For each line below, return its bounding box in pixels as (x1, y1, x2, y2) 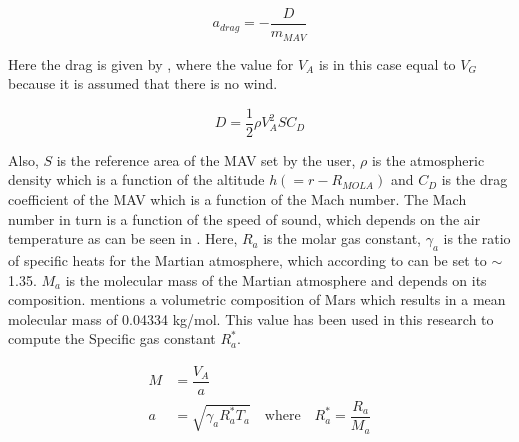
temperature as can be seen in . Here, (8, 228, 238, 249)
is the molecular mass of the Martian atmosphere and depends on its (65, 269, 487, 290)
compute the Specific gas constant (8, 328, 216, 349)
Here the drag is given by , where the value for (8, 53, 294, 74)
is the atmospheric (371, 149, 485, 170)
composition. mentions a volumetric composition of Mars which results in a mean (8, 289, 506, 310)
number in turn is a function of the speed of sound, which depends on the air (8, 208, 481, 229)
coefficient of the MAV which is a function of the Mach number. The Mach (8, 188, 467, 209)
